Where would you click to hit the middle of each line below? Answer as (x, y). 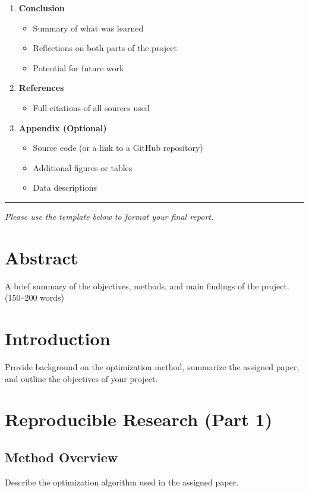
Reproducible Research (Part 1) (139, 419)
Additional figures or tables (83, 167)
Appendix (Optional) (63, 127)
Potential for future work (78, 67)
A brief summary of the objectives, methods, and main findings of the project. (147, 286)
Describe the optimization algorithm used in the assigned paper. (122, 482)
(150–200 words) (35, 297)
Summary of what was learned (88, 28)
